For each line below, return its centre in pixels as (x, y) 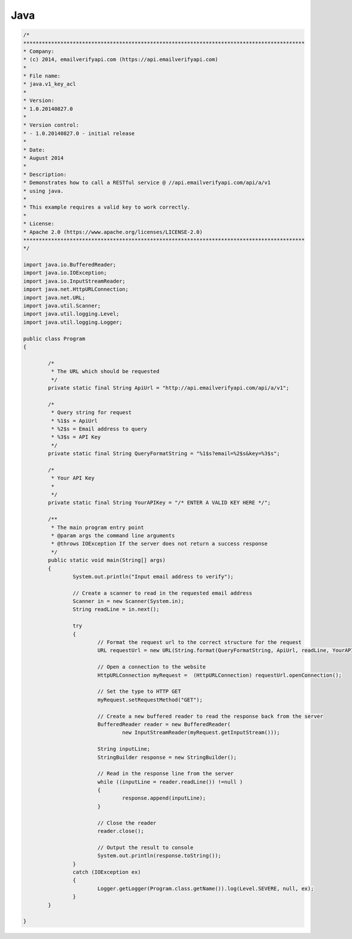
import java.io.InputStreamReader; (74, 281)
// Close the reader (127, 823)
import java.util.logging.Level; (71, 314)
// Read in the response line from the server (165, 774)
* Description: (45, 174)
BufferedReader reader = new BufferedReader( (164, 724)
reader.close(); (121, 831)
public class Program (54, 338)
